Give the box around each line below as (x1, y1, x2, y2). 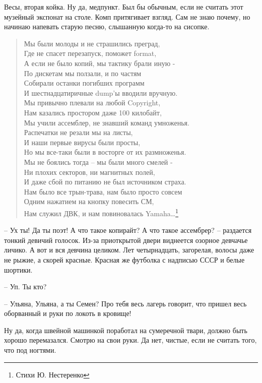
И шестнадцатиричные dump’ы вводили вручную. (24, 87, 178, 98)
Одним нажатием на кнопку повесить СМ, (24, 196, 154, 207)
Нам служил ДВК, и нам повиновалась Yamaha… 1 (24, 206, 178, 218)
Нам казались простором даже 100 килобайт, (24, 107, 162, 117)
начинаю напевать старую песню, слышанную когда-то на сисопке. (4, 21, 210, 32)
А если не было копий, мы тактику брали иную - (24, 57, 175, 68)
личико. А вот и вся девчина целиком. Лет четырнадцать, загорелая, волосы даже (4, 244, 254, 255)
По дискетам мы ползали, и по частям (24, 68, 142, 78)
